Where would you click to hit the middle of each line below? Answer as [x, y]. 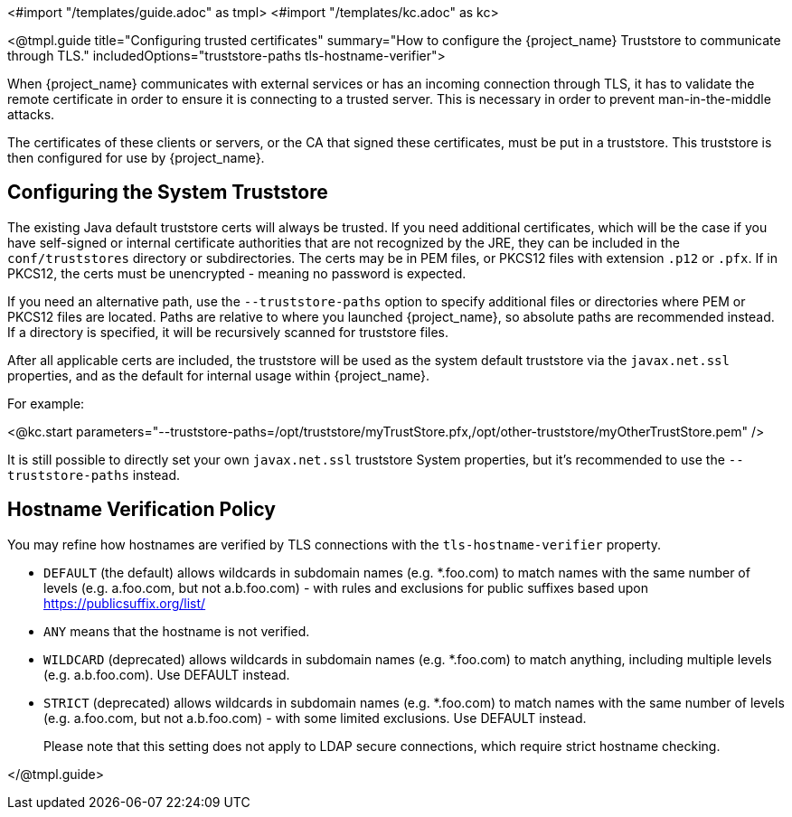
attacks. [31, 114]
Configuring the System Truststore [168, 193]
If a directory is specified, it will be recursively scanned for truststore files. [228, 332]
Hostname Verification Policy [141, 510]
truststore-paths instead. [94, 474]
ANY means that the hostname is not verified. [177, 631]
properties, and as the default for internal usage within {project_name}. [218, 375]
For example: [46, 403]
